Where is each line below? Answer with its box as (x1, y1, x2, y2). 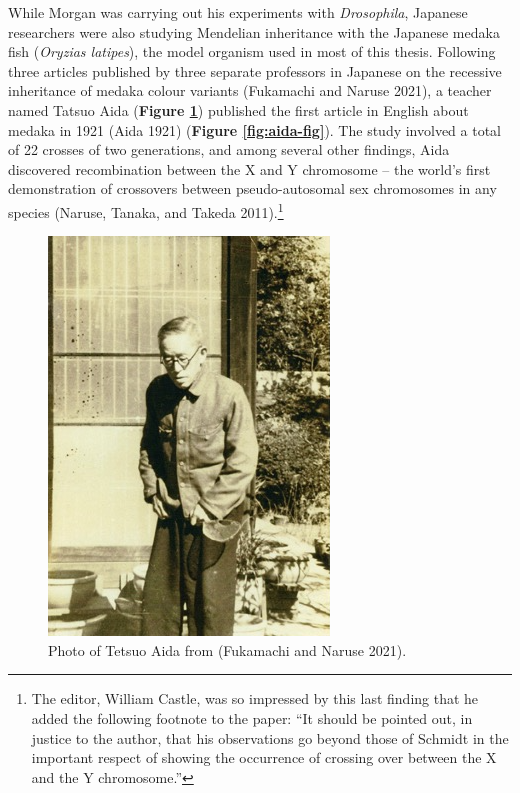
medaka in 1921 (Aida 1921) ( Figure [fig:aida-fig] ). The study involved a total (8, 119, 502, 140)
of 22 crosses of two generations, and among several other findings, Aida (8, 139, 450, 160)
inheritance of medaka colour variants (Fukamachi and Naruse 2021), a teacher (8, 80, 492, 101)
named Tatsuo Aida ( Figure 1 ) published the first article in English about (8, 99, 469, 120)
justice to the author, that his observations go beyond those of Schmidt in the (31, 727, 509, 748)
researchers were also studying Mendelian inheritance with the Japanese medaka (8, 21, 500, 42)
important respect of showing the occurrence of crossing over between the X (31, 747, 497, 768)
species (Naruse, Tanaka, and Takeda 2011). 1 (8, 198, 284, 222)
